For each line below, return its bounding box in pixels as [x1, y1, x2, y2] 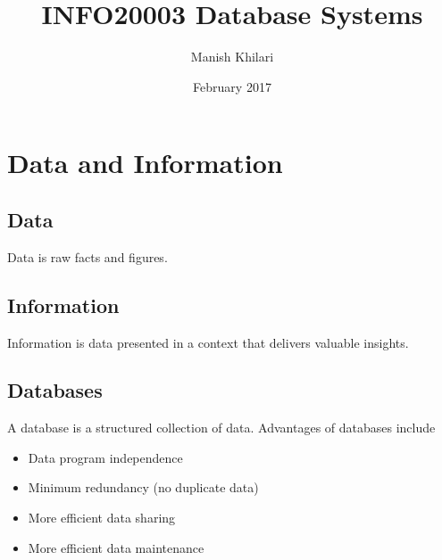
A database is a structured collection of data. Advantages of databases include [7, 418, 436, 437]
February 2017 [193, 77, 271, 95]
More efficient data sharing [28, 508, 176, 527]
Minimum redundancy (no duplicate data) [28, 478, 259, 497]
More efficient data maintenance [28, 538, 204, 556]
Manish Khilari [190, 47, 274, 66]
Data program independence [28, 448, 183, 466]
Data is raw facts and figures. [7, 247, 168, 266]
